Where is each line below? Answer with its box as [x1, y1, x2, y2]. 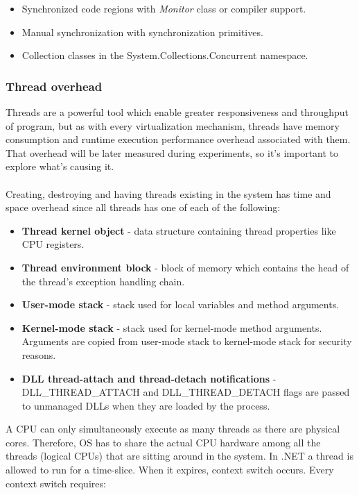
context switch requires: [6, 476, 106, 490]
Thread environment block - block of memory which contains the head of [21, 260, 349, 274]
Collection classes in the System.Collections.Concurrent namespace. [21, 48, 308, 62]
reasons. [21, 347, 56, 362]
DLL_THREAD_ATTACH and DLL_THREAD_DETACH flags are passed [21, 385, 350, 399]
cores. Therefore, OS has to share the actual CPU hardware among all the [6, 435, 321, 449]
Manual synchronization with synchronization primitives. [21, 24, 263, 39]
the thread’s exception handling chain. [21, 274, 185, 288]
